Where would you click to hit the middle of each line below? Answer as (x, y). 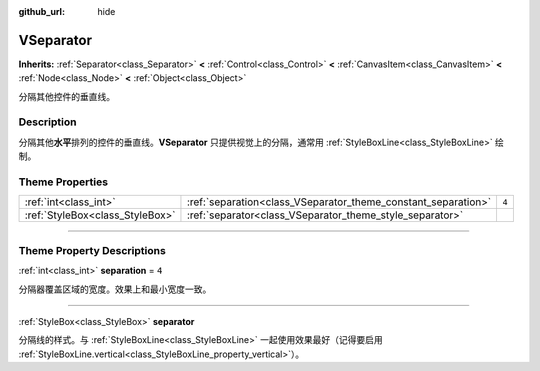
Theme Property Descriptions (92, 250)
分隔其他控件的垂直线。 (66, 96)
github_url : (41, 11)
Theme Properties (63, 182)
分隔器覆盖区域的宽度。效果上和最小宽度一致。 (115, 289)
